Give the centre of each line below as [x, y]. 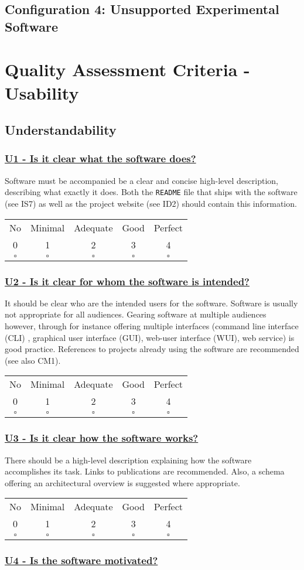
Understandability [61, 130]
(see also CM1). [33, 360]
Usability [42, 92]
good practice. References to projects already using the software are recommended [152, 349]
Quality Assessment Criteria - [127, 69]
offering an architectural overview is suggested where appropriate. [122, 482]
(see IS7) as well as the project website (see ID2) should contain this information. [151, 203]
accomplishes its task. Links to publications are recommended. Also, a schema [145, 471]
